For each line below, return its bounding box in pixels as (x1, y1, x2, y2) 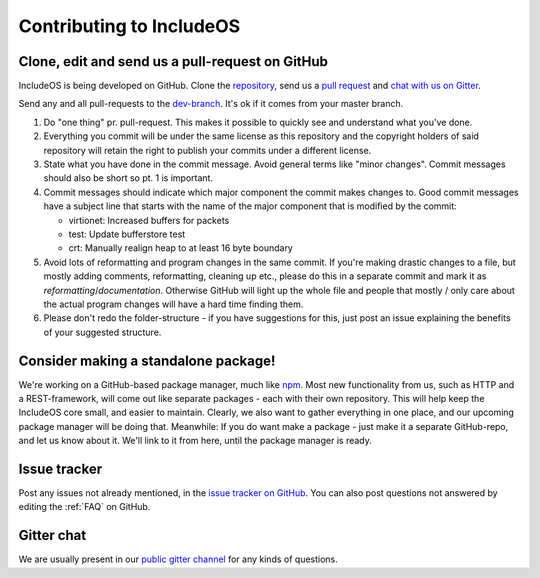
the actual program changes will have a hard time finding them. (43, 298, 304, 310)
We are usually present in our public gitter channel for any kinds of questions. (18, 553, 339, 565)
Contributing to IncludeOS (18, 15, 241, 37)
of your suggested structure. (43, 326, 162, 338)
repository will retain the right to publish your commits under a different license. (43, 144, 372, 156)
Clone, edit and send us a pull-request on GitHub (18, 53, 329, 70)
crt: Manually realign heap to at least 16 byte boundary (68, 242, 294, 254)
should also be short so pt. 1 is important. (43, 172, 214, 184)
